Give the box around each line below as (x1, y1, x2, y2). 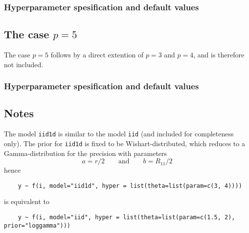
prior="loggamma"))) (4, 222, 71, 229)
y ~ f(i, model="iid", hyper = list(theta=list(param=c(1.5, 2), (18, 214, 235, 221)
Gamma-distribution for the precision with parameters (4, 148, 167, 158)
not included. (4, 59, 44, 69)
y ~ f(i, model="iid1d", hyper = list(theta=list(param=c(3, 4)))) (18, 182, 242, 189)
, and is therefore (193, 50, 245, 60)
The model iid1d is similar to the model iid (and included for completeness (4, 129, 234, 139)
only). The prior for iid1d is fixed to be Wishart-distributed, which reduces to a (4, 138, 245, 148)
